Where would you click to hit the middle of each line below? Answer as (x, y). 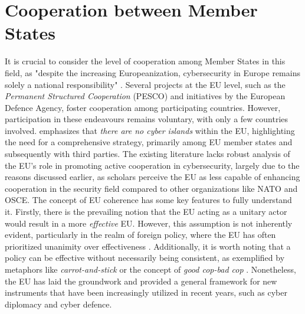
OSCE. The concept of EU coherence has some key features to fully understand (148, 200)
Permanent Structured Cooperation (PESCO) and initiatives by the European (145, 96)
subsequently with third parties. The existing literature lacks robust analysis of (147, 154)
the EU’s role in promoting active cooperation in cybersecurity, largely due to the (152, 165)
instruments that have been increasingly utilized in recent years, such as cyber (146, 292)
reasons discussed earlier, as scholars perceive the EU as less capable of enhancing (152, 177)
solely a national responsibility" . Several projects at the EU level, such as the (145, 84)
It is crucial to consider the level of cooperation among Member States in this (145, 61)
